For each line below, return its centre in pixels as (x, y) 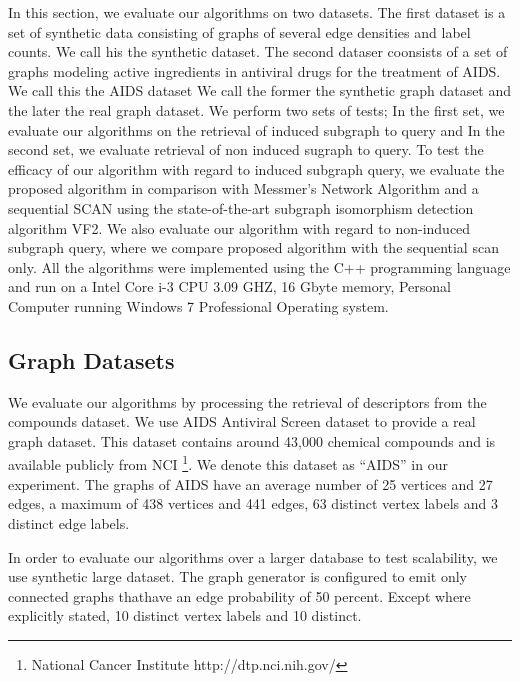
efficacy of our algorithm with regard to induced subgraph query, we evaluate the (256, 168)
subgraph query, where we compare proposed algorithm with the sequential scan (253, 247)
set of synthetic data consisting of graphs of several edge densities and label (239, 31)
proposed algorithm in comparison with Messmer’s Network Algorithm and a (243, 188)
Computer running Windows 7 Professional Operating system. (198, 305)
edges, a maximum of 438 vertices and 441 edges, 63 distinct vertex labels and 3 (253, 503)
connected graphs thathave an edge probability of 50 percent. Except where (239, 595)
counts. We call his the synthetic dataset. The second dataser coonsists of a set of (258, 51)
